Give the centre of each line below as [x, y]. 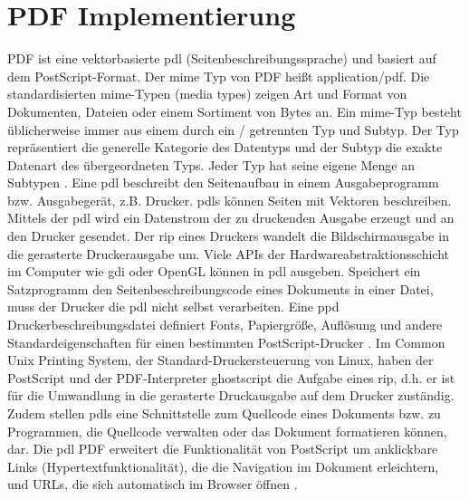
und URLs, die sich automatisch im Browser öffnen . [153, 484]
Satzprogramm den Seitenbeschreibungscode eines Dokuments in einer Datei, [220, 288]
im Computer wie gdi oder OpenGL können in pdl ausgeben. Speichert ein [214, 271]
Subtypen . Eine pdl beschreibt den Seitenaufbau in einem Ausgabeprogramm [223, 182]
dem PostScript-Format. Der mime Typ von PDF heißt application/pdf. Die [219, 76]
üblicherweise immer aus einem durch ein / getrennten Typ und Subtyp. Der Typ [233, 129]
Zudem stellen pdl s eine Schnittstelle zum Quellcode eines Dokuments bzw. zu [224, 413]
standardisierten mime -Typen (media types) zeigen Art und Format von [207, 94]
